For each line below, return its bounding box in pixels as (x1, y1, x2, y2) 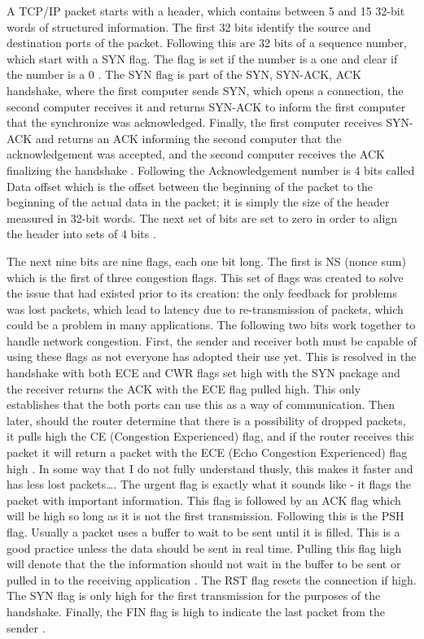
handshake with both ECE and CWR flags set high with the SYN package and (7, 364, 400, 381)
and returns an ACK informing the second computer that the (35, 129, 342, 146)
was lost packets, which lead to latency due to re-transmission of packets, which (7, 300, 404, 317)
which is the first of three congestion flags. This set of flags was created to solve (7, 268, 404, 285)
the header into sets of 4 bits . (7, 225, 156, 242)
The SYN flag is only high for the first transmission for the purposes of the (7, 587, 381, 604)
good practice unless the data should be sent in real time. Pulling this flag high (7, 539, 402, 556)
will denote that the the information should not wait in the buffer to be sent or (7, 555, 401, 572)
